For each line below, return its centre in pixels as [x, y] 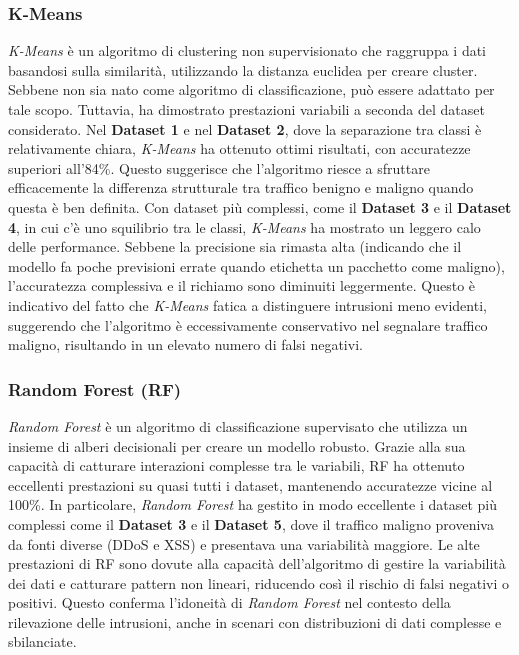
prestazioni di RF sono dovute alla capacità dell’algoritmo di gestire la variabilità [257, 563]
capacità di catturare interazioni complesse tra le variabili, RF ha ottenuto [236, 465]
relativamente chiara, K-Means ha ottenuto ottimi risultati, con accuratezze [239, 148]
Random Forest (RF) [95, 388]
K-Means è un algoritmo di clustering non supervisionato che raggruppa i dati [247, 50]
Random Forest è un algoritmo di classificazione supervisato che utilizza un [238, 425]
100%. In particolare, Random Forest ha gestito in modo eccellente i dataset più [253, 504]
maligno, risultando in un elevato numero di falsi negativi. [185, 344]
